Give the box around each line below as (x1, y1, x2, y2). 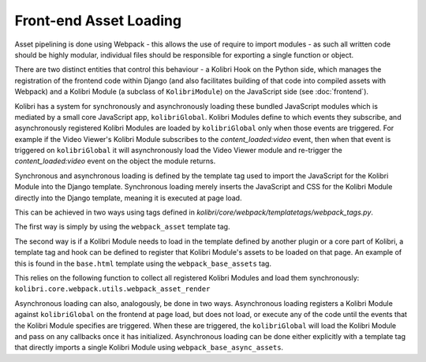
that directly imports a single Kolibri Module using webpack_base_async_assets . (14, 343, 284, 353)
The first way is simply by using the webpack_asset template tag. (14, 222, 230, 232)
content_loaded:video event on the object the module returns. (14, 156, 216, 166)
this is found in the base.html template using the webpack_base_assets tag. (14, 259, 272, 268)
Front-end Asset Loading (14, 12, 181, 29)
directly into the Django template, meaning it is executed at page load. (14, 193, 242, 203)
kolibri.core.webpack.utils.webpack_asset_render (14, 285, 211, 293)
